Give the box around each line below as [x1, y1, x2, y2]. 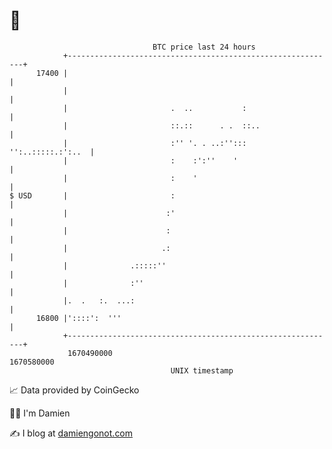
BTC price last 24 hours [152, 42, 256, 52]
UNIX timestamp [170, 365, 234, 376]
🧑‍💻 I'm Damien [9, 407, 71, 419]
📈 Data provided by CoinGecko [9, 384, 140, 396]
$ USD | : [9, 190, 176, 201]
